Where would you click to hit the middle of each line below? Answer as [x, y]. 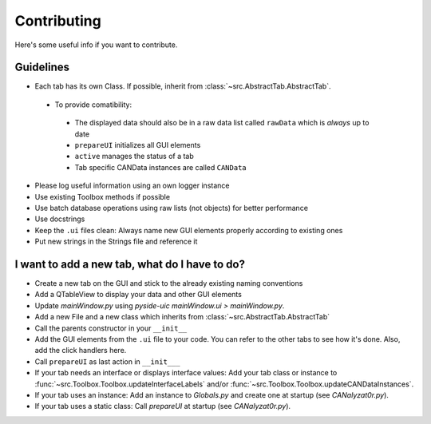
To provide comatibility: [93, 105]
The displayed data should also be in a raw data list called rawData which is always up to [222, 123]
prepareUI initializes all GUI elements [138, 145]
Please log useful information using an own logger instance [132, 186]
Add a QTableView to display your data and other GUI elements [138, 295]
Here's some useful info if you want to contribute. [96, 45]
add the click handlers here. [81, 351]
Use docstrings [60, 219]
